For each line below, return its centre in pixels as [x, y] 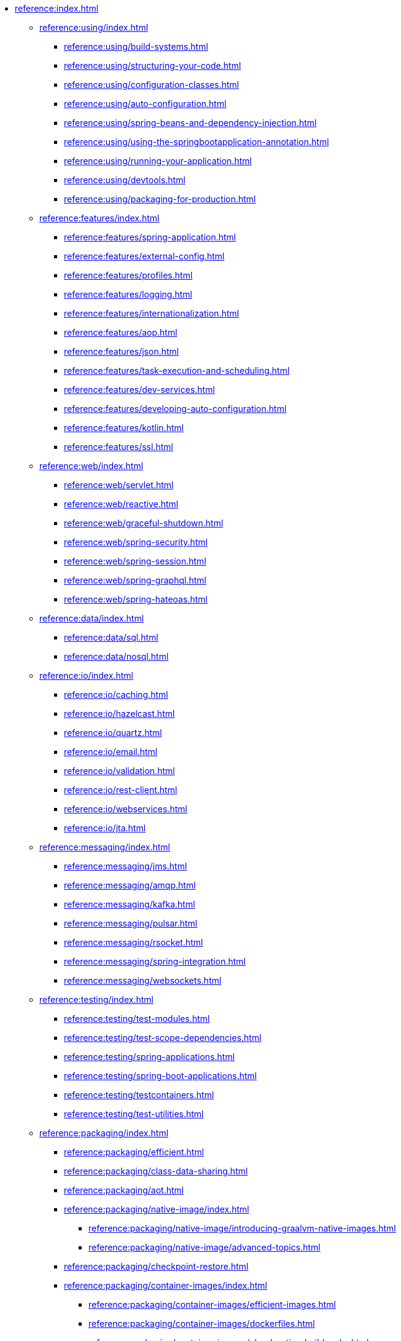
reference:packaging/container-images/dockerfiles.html [202, 1323]
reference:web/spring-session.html [135, 561]
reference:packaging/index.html [104, 1133]
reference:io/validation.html [119, 771]
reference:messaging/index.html [105, 847]
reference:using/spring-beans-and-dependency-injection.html [190, 123]
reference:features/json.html [122, 351]
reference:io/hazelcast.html [119, 714]
